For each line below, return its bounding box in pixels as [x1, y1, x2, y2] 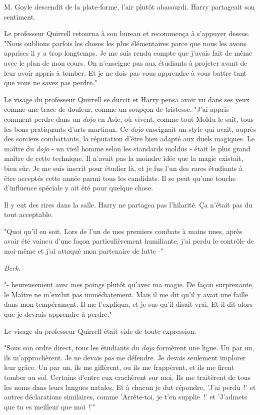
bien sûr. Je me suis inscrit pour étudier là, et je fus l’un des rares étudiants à [4, 162, 243, 173]
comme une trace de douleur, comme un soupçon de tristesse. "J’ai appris [4, 104, 229, 114]
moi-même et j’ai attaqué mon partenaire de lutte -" [4, 246, 163, 256]
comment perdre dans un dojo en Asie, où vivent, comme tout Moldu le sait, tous [4, 113, 254, 124]
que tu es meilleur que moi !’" [4, 401, 95, 411]
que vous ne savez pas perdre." [4, 77, 97, 88]
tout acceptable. [4, 209, 53, 220]
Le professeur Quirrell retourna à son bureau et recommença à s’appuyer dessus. [4, 28, 250, 39]
